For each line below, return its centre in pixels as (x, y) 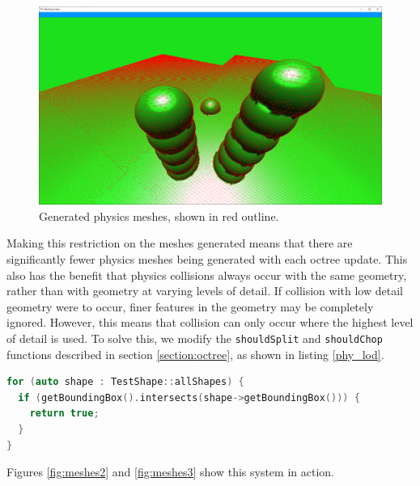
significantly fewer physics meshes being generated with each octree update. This (207, 258)
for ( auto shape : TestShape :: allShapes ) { (125, 382)
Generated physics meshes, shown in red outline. (159, 216)
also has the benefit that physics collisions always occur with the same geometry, (207, 275)
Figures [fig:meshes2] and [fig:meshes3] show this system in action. (170, 472)
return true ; (64, 414)
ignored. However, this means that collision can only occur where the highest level (210, 322)
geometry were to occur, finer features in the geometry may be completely (190, 306)
